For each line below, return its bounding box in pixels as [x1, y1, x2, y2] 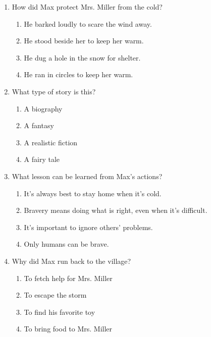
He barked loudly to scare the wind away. [24, 18, 152, 29]
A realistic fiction [24, 137, 78, 147]
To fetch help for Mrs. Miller [24, 272, 113, 283]
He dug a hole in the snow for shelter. [24, 52, 141, 63]
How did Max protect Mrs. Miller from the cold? [12, 2, 163, 12]
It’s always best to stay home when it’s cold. [24, 188, 162, 198]
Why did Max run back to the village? [12, 255, 131, 266]
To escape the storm [24, 290, 87, 300]
